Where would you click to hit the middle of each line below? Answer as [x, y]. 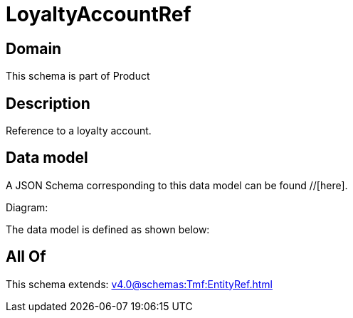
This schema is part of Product [78, 76]
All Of [26, 257]
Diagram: [27, 207]
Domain [34, 48]
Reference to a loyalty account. [79, 131]
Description [48, 103]
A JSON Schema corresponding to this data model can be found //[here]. [177, 185]
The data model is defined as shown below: [108, 229]
